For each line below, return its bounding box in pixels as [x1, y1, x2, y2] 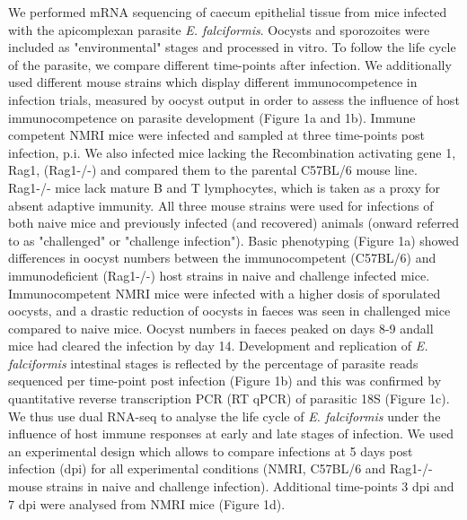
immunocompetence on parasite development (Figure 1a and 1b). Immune [8, 108, 416, 126]
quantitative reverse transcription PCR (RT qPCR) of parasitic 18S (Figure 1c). [8, 389, 450, 408]
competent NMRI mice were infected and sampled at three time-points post [8, 126, 426, 144]
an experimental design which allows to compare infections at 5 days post [8, 441, 413, 460]
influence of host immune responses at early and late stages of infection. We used [8, 424, 454, 443]
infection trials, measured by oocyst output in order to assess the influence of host [8, 90, 460, 108]
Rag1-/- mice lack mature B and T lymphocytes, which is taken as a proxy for [8, 178, 440, 196]
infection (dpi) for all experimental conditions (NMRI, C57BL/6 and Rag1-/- [8, 459, 433, 478]
